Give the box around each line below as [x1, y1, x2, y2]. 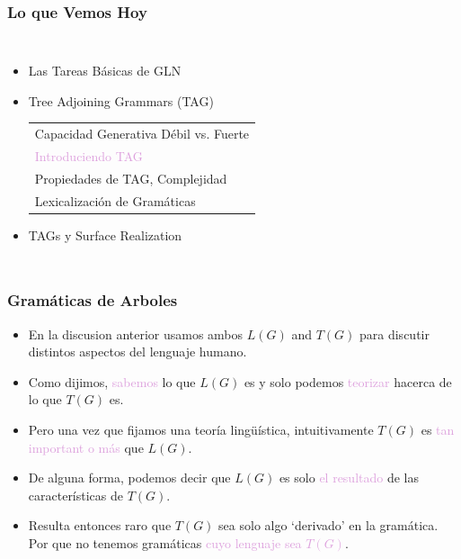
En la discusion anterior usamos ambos [28, 324, 244, 343]
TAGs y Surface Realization [28, 225, 182, 244]
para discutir [359, 324, 430, 343]
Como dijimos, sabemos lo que [28, 372, 196, 391]
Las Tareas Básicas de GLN [28, 61, 182, 80]
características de [28, 485, 124, 504]
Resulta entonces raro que [28, 516, 172, 535]
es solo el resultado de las [279, 468, 420, 487]
